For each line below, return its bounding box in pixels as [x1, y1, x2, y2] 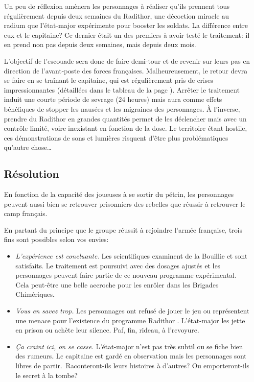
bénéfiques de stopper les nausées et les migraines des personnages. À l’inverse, [4, 103, 240, 114]
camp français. [4, 208, 47, 218]
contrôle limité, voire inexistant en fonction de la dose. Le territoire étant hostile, [4, 123, 247, 133]
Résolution [4, 166, 59, 181]
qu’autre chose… [4, 142, 52, 152]
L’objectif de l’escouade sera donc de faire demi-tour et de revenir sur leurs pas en [4, 55, 250, 66]
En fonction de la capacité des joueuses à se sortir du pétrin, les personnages [4, 189, 234, 199]
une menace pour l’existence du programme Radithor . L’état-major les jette [15, 315, 245, 325]
